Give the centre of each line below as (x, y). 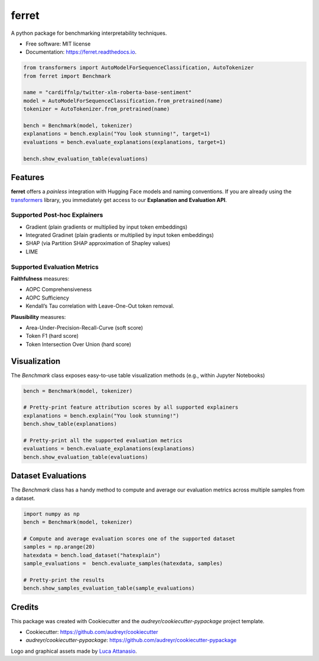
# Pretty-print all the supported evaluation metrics (103, 440)
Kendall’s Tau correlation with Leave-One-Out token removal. (100, 306)
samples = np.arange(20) (59, 547)
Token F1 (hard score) (52, 336)
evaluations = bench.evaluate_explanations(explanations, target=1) (125, 142)
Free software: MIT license (58, 44)
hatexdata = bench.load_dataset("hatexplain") (92, 555)
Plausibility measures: (38, 317)
